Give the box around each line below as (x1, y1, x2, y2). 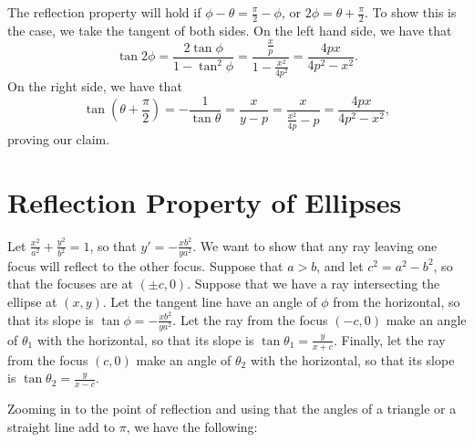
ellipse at (7, 291, 57, 310)
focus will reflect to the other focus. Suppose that (7, 256, 283, 275)
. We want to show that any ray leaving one (192, 236, 438, 255)
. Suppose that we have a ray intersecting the (187, 274, 440, 293)
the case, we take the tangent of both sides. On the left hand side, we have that (7, 20, 452, 39)
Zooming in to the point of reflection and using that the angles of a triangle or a (7, 398, 457, 417)
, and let (316, 256, 364, 275)
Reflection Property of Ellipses (7, 183, 402, 220)
